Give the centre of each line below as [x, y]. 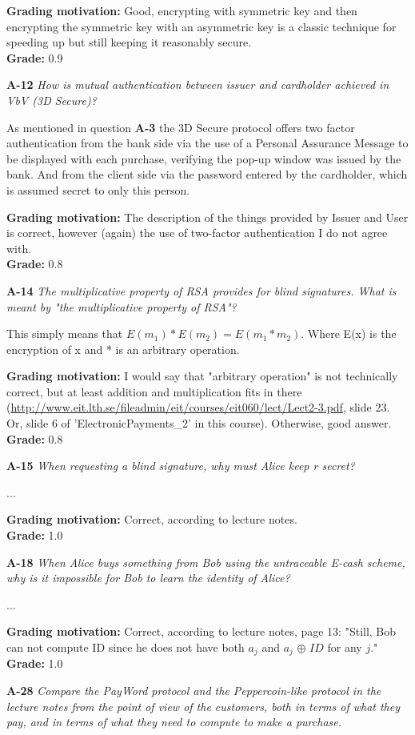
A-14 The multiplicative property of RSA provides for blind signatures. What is [202, 290]
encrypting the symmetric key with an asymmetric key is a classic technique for [202, 26]
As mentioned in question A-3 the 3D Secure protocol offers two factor [181, 127]
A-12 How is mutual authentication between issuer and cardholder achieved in [198, 84]
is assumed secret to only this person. [98, 189]
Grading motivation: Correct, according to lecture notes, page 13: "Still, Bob [202, 631]
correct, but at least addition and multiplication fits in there [154, 391]
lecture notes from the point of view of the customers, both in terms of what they [204, 706]
